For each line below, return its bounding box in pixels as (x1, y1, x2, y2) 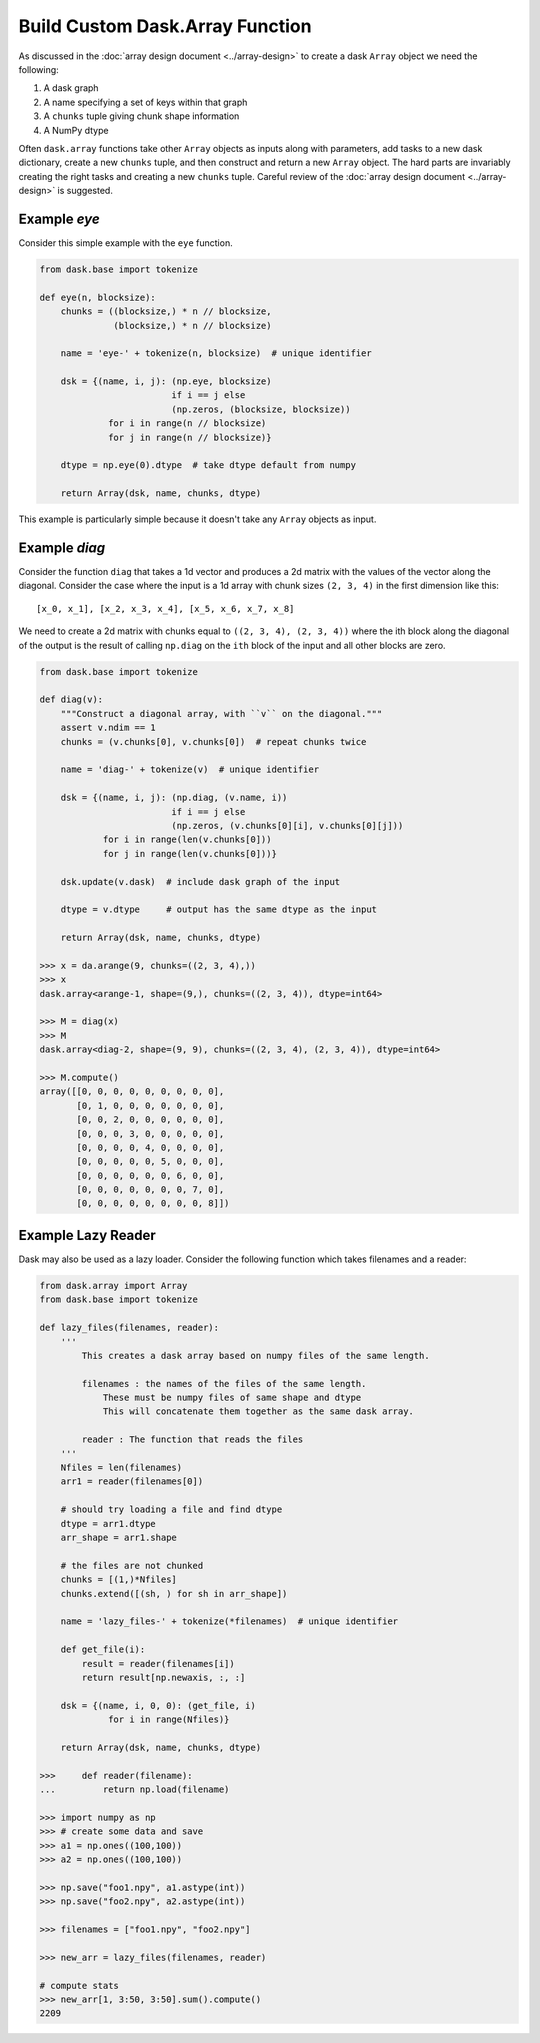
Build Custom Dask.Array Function (18, 15, 312, 37)
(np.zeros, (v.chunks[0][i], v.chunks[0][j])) (171, 820, 404, 831)
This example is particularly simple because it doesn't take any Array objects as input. (18, 513, 377, 525)
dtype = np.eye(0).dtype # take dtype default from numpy (60, 460, 357, 471)
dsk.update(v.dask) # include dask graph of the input (60, 876, 341, 887)
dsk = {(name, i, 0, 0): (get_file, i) (60, 1700, 257, 1711)
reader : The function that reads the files (81, 1434, 304, 1445)
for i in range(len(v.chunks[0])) (102, 834, 272, 845)
